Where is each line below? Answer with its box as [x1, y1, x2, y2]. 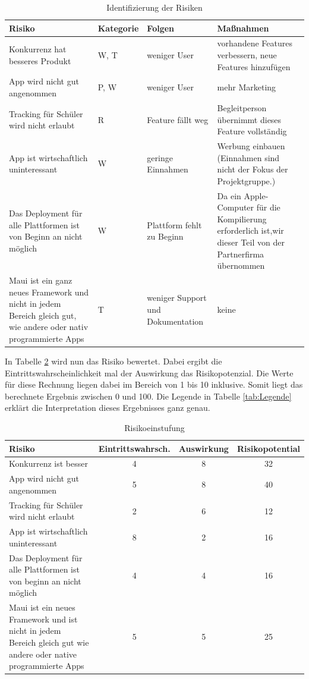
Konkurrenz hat [9, 43, 67, 55]
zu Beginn [147, 230, 184, 243]
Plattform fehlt [147, 218, 202, 231]
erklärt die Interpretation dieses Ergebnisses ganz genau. [5, 401, 210, 414]
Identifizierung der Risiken [106, 1, 203, 13]
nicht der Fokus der [217, 163, 288, 175]
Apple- [244, 189, 269, 202]
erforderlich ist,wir [217, 224, 284, 237]
